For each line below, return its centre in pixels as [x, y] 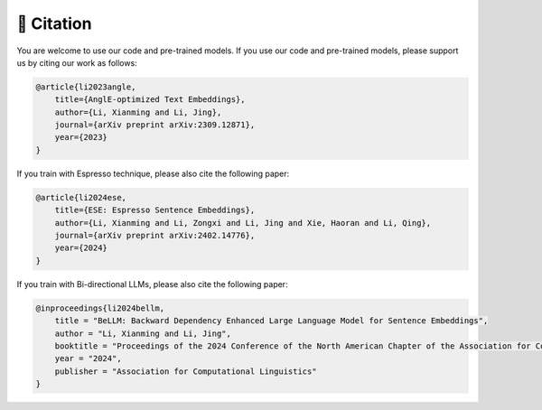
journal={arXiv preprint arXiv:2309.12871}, [155, 125]
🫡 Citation [54, 23]
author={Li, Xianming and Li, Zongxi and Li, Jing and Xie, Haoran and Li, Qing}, [243, 223]
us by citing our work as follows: [77, 62]
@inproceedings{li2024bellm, [100, 308]
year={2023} [81, 137]
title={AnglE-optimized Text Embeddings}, [150, 100]
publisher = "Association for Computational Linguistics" [186, 371]
